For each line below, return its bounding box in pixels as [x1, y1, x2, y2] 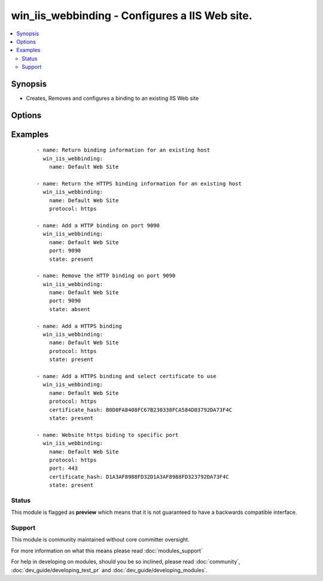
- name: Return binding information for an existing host [36, 147, 211, 154]
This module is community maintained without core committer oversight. [11, 536, 190, 543]
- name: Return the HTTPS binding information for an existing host [36, 180, 242, 187]
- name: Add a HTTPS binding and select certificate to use [36, 373, 217, 379]
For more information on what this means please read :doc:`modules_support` [11, 547, 203, 554]
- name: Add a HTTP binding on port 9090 [36, 222, 160, 229]
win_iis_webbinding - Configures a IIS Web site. [11, 9, 252, 22]
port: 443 [48, 465, 78, 472]
